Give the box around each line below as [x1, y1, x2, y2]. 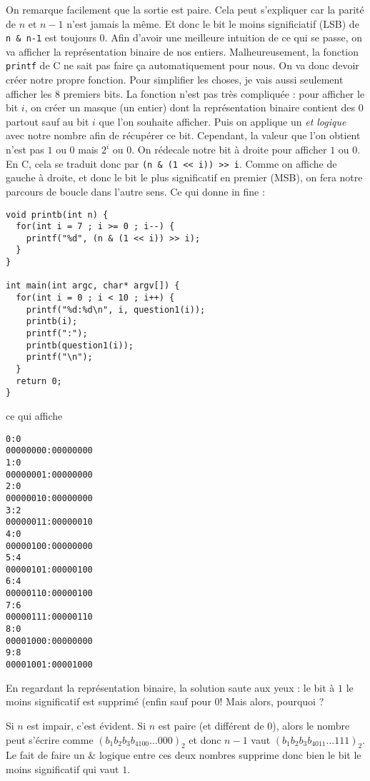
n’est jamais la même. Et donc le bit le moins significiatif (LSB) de [66, 16, 359, 31]
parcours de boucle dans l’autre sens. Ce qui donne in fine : [6, 183, 265, 198]
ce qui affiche [6, 408, 63, 423]
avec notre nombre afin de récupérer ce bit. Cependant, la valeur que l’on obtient [6, 128, 361, 143]
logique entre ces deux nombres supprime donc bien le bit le [99, 747, 361, 762]
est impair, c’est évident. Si [26, 717, 146, 732]
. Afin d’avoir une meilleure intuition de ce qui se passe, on [104, 30, 363, 45]
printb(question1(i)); [26, 340, 134, 351]
